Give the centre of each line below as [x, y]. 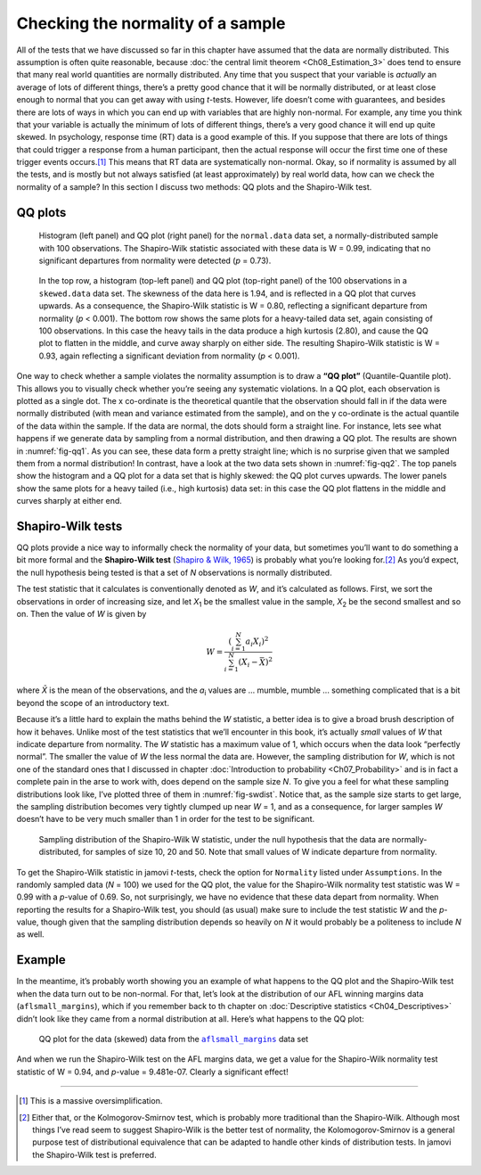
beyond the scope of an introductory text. [93, 703]
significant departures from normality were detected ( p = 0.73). [155, 261]
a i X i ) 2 [257, 642]
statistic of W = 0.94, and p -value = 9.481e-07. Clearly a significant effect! [152, 1072]
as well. [30, 934]
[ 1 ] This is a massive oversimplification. [91, 1101]
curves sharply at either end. [69, 501]
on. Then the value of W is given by [82, 613]
